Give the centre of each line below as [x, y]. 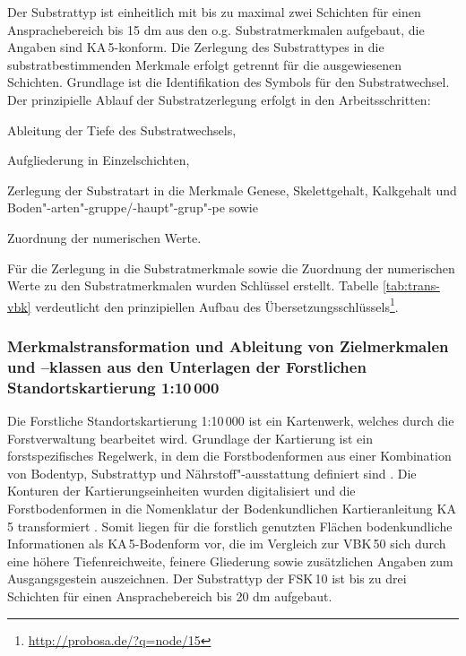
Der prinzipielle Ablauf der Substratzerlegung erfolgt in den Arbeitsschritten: [219, 99]
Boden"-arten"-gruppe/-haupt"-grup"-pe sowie [133, 207]
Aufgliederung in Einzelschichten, [99, 160]
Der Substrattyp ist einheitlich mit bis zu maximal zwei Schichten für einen [214, 12]
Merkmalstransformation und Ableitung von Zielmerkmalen [228, 345]
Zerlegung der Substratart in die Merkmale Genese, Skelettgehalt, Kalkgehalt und [232, 190]
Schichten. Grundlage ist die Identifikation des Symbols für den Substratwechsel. [229, 82]
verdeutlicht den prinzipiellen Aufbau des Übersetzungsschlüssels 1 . [217, 305]
